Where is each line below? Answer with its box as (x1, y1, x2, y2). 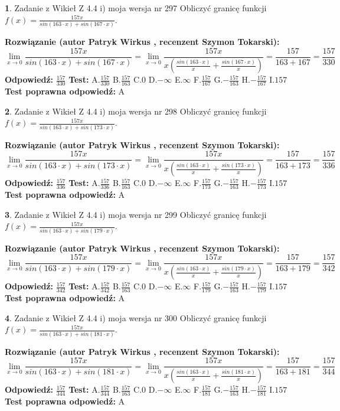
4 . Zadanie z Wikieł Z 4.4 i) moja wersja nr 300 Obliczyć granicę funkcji (5, 311, 267, 324)
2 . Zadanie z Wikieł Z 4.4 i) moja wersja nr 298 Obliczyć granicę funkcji (5, 105, 267, 117)
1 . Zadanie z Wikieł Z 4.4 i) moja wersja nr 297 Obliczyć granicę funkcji (5, 2, 267, 14)
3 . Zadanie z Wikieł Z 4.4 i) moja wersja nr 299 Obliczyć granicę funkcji (5, 208, 267, 220)
